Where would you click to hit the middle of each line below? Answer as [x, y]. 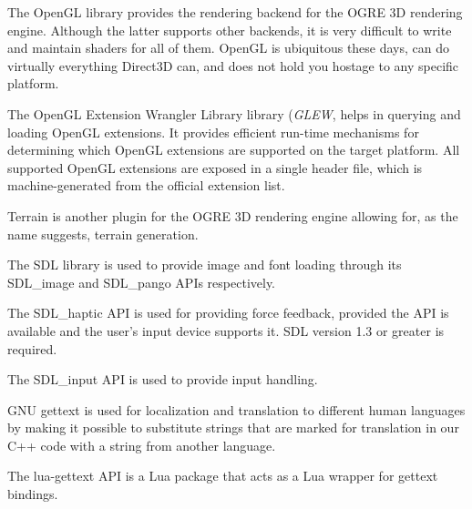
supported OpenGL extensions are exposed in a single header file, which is [215, 167]
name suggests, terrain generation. [103, 234]
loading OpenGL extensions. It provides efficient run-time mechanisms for [213, 132]
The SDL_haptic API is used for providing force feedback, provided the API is [228, 313]
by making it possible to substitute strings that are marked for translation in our [233, 428]
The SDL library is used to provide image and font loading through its [205, 265]
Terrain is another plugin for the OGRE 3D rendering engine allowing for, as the [233, 215]
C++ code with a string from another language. [142, 445]
